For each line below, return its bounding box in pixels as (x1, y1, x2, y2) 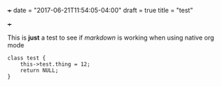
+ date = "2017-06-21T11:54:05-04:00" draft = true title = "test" (7, 6, 193, 14)
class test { (7, 54, 46, 62)
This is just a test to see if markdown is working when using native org (7, 33, 215, 42)
